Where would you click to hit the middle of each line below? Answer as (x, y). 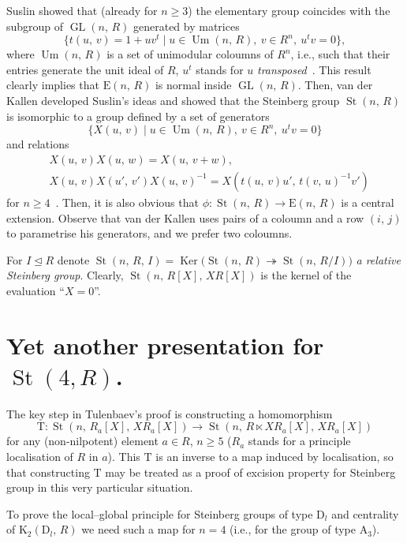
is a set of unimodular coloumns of (190, 54)
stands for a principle (299, 441)
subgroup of (35, 26)
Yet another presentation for (165, 345)
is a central (368, 202)
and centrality (365, 513)
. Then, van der (335, 85)
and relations (38, 144)
